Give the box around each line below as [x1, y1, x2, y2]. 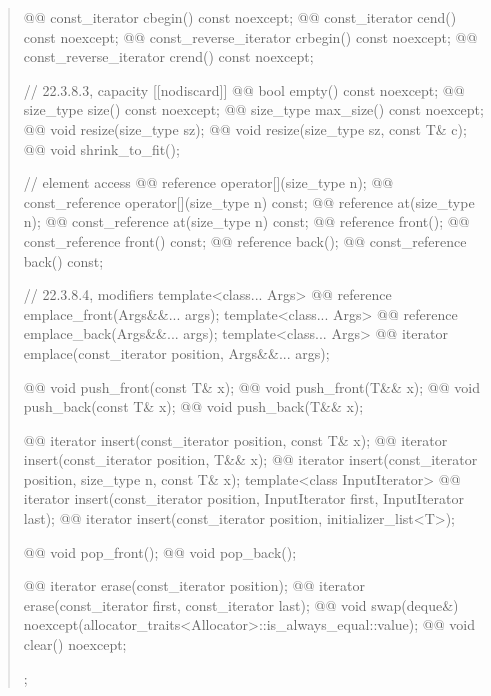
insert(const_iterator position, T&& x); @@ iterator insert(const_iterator [23, 449, 478, 470]
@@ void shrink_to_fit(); [23, 138, 180, 159]
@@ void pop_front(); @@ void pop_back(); [23, 541, 297, 562]
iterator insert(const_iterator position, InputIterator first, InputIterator [23, 488, 465, 509]
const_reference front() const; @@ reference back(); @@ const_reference [23, 230, 467, 251]
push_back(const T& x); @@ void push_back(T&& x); [23, 396, 364, 417]
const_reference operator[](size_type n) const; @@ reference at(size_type [23, 191, 475, 212]
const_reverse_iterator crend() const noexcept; [23, 46, 314, 67]
